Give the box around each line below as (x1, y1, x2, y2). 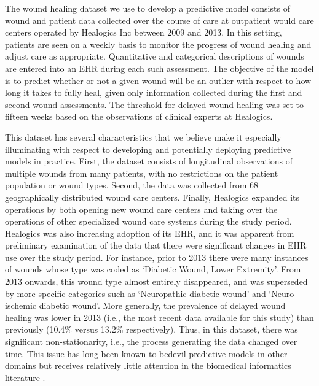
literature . (5, 371, 45, 384)
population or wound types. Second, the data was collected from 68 (5, 179, 259, 191)
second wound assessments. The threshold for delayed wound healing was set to (5, 98, 304, 110)
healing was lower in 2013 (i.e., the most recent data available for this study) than (5, 311, 314, 323)
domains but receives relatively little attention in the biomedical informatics (5, 359, 291, 372)
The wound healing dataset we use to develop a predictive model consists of (5, 2, 290, 14)
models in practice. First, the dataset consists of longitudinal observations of (5, 155, 293, 168)
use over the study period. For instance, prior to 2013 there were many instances (5, 250, 309, 263)
